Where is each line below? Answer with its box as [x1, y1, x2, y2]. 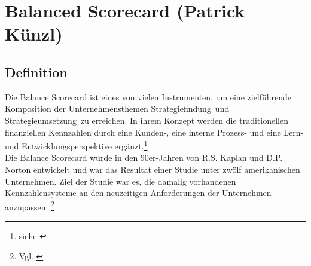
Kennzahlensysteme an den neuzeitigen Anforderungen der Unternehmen [5, 186, 272, 199]
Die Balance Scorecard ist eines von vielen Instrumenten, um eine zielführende [5, 90, 292, 103]
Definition [5, 62, 68, 81]
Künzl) [5, 22, 63, 46]
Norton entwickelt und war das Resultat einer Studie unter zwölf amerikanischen [5, 163, 300, 175]
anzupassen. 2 [5, 198, 54, 213]
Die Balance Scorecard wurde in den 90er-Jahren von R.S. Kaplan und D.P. [5, 151, 283, 164]
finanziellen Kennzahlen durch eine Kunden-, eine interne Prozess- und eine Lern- [5, 126, 304, 138]
